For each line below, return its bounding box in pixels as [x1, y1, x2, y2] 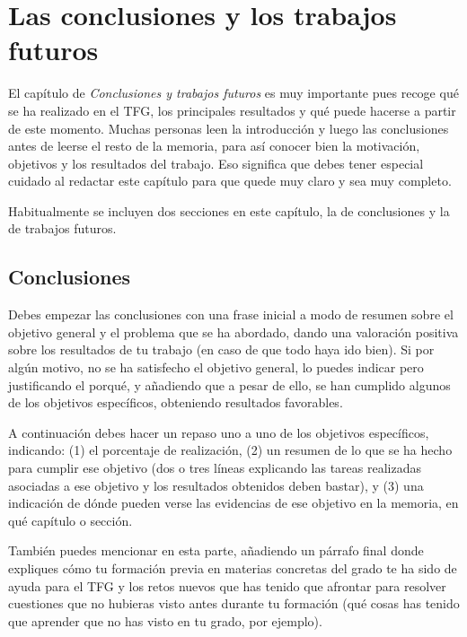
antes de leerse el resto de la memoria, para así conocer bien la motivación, [8, 136, 420, 155]
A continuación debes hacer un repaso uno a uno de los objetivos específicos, [8, 423, 429, 441]
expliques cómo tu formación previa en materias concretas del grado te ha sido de [8, 558, 457, 577]
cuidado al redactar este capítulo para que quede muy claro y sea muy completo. [8, 171, 452, 190]
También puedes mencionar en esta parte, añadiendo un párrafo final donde [8, 541, 424, 560]
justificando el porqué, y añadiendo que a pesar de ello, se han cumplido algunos [8, 375, 451, 394]
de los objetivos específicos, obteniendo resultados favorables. [8, 393, 343, 412]
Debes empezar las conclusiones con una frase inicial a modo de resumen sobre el [8, 305, 454, 324]
